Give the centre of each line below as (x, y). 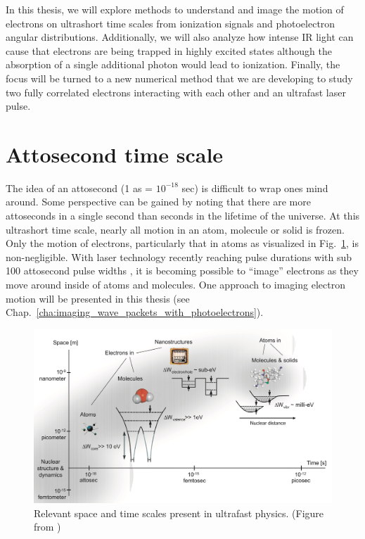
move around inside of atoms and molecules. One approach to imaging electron (175, 285)
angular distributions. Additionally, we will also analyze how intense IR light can (180, 37)
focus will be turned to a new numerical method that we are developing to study (179, 78)
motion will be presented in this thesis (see (98, 298)
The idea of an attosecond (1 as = (79, 188)
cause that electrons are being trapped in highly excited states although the (169, 50)
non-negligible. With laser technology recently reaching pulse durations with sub (179, 256)
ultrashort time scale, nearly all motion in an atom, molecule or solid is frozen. (175, 229)
